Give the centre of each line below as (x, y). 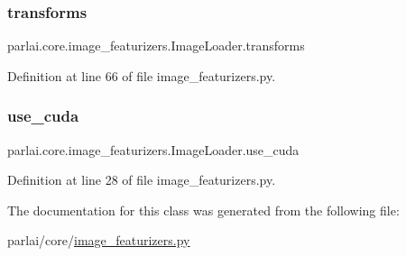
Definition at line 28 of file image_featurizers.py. (142, 180)
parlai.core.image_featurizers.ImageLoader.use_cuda (153, 149)
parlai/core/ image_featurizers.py (99, 240)
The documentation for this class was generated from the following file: (203, 210)
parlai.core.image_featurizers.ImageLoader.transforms (156, 46)
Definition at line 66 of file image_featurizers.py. (142, 75)
